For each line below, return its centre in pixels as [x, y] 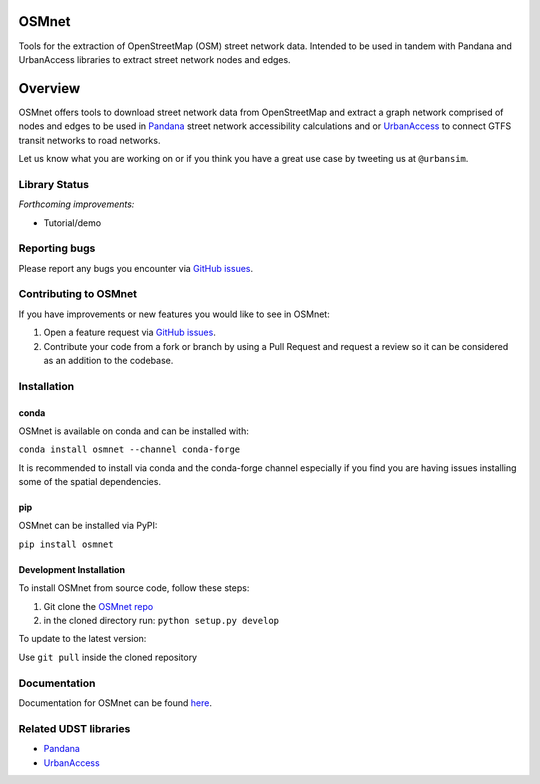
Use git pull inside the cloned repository [108, 657]
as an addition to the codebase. [108, 360]
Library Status [54, 184]
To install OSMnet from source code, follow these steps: [134, 588]
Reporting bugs [57, 248]
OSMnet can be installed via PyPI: [88, 526]
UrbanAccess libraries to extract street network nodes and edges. [154, 59]
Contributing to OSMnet [78, 294]
